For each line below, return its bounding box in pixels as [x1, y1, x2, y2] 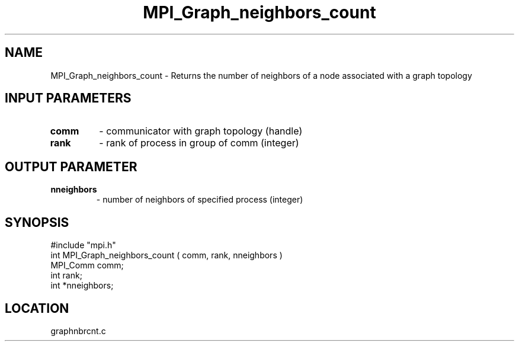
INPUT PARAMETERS [5, 91, 132, 106]
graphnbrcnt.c [50, 325, 106, 336]
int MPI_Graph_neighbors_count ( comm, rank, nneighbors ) [50, 250, 283, 261]
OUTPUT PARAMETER [5, 159, 137, 174]
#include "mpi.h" [50, 240, 116, 251]
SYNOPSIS [5, 214, 69, 230]
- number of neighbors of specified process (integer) [96, 194, 303, 205]
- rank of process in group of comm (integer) [99, 137, 299, 149]
